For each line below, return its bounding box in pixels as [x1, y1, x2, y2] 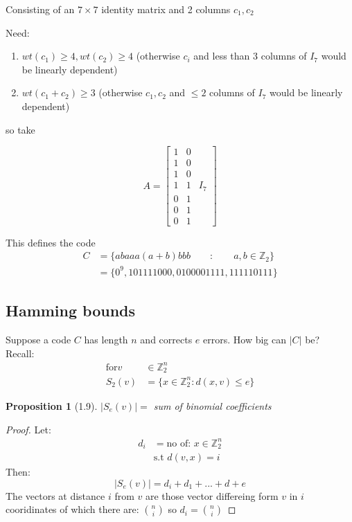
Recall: [6, 345, 35, 360]
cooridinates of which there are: [6, 502, 139, 516]
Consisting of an [6, 2, 75, 16]
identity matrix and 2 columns [101, 2, 231, 16]
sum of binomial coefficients [153, 398, 272, 413]
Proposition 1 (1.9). [6, 398, 98, 413]
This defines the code [6, 235, 96, 249]
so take [6, 122, 35, 136]
